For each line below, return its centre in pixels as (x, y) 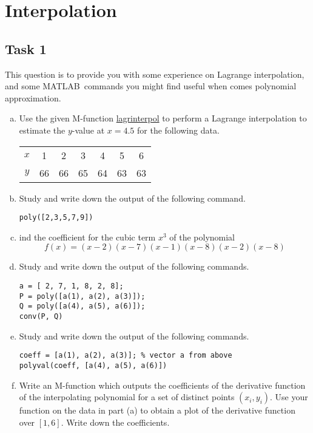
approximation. (33, 97)
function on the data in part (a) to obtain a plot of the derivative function (157, 410)
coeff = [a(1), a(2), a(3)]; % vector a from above (126, 356)
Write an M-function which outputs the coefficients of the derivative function (162, 385)
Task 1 (26, 48)
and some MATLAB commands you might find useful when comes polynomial (151, 86)
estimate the (42, 130)
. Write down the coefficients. (115, 422)
